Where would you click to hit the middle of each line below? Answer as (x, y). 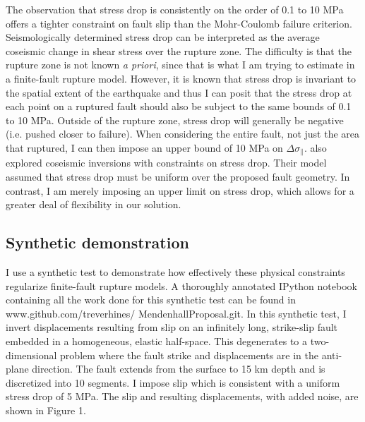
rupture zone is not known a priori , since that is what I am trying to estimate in (180, 65)
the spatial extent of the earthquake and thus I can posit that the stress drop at (179, 92)
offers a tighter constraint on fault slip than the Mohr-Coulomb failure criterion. (179, 23)
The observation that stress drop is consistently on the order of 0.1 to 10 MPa (175, 9)
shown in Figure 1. (46, 410)
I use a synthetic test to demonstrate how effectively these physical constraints (175, 271)
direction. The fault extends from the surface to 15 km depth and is (179, 369)
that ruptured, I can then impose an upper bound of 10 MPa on (144, 147)
